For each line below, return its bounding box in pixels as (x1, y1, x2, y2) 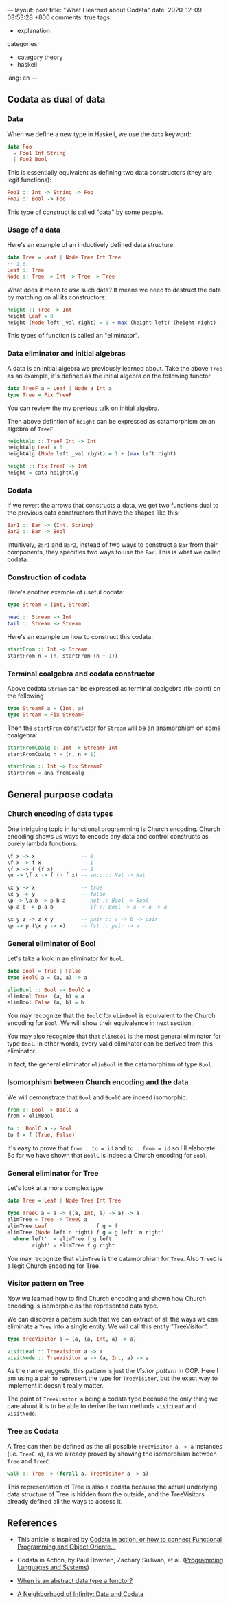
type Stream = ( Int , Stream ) (7, 601, 91, 608)
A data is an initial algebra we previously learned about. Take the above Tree (7, 364, 223, 372)
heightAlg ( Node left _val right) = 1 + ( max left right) (7, 451, 176, 457)
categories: (7, 40, 39, 47)
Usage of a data (7, 225, 60, 235)
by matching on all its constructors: (7, 292, 107, 301)
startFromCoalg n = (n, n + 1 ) (7, 751, 97, 757)
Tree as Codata (7, 1427, 59, 1436)
